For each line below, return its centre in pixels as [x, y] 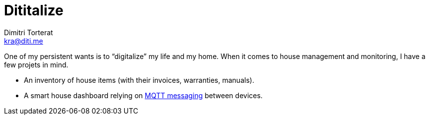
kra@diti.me [24, 41]
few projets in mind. [36, 64]
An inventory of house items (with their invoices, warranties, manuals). [139, 80]
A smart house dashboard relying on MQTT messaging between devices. [143, 95]
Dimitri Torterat [29, 32]
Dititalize [34, 10]
